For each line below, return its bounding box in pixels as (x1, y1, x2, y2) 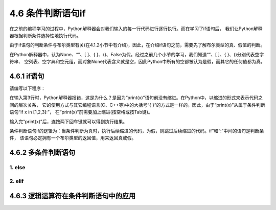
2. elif (9, 177, 24, 184)
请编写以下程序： (9, 85, 45, 91)
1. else (9, 164, 26, 171)
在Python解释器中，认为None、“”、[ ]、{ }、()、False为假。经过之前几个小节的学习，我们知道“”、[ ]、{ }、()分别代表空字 (9, 51, 264, 57)
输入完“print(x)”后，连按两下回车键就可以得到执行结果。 (9, 118, 128, 125)
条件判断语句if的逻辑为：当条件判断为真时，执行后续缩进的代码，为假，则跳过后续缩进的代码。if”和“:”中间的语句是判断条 (9, 128, 264, 134)
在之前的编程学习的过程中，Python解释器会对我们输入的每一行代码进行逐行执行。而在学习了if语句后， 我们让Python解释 (9, 26, 263, 32)
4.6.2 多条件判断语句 (9, 148, 76, 157)
